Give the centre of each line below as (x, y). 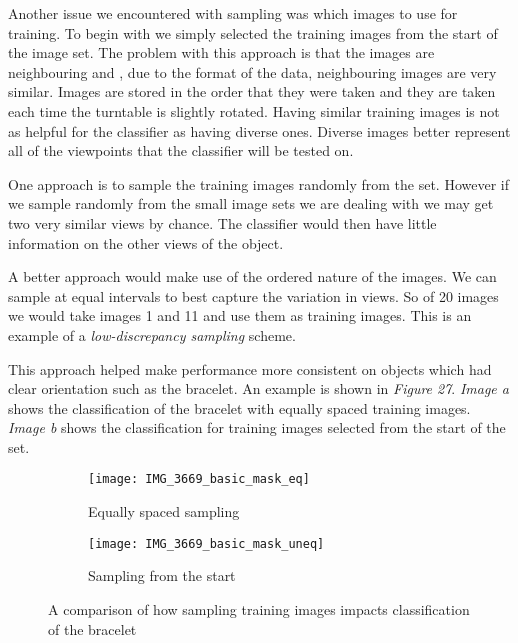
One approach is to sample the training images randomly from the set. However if (258, 183)
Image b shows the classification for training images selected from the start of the (257, 427)
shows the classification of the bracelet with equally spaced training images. (239, 407)
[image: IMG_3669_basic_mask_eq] (199, 479)
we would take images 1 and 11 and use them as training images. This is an (240, 315)
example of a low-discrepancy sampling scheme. (152, 334)
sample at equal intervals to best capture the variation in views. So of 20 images (253, 295)
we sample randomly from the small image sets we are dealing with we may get (251, 203)
